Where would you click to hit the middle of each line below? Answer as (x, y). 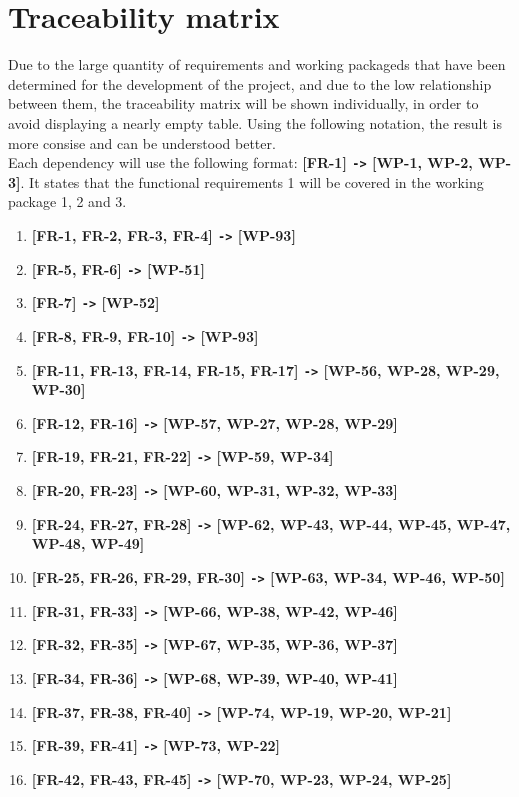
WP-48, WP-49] (88, 543)
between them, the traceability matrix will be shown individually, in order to (243, 103)
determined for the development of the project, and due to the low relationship (250, 83)
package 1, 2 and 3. (67, 201)
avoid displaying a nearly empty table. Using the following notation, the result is (255, 122)
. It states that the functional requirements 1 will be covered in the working (252, 181)
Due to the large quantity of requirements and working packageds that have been (257, 64)
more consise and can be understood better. (142, 142)
